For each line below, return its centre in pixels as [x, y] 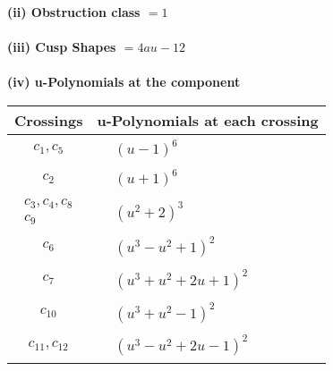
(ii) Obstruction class [74, 12]
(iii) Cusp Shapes [62, 47]
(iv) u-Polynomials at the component [124, 82]
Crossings [49, 120]
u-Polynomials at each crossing [208, 120]
